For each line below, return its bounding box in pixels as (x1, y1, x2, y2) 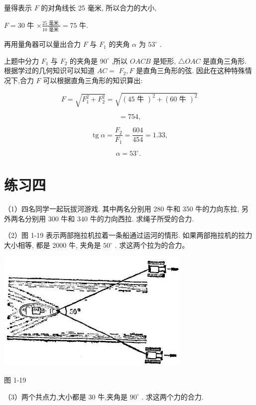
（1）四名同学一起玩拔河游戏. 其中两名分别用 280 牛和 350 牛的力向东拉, (4, 203, 240, 214)
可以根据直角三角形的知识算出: (43, 75, 143, 85)
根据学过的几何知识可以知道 (4, 65, 95, 76)
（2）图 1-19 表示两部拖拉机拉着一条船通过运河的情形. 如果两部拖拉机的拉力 (4, 230, 253, 240)
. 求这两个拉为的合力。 (115, 240, 189, 250)
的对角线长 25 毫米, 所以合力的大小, (41, 2, 157, 12)
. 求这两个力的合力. (141, 391, 204, 402)
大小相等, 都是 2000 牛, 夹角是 (4, 240, 101, 250)
